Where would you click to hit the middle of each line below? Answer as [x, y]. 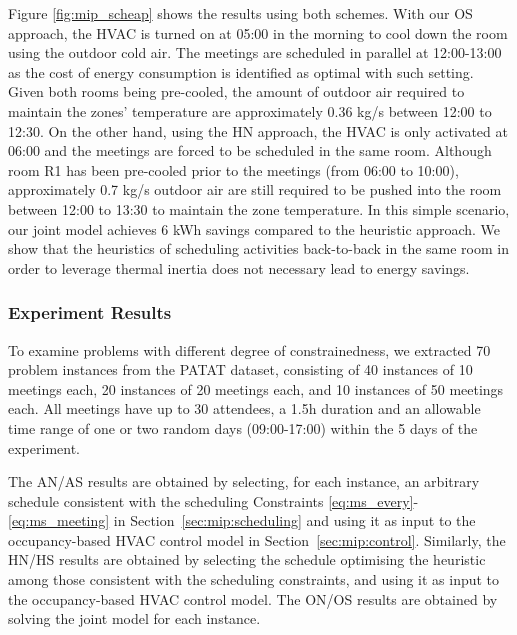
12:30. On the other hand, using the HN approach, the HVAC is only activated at [258, 130]
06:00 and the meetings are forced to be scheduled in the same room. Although [250, 150]
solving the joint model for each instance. [134, 618]
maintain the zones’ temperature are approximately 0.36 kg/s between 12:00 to [250, 110]
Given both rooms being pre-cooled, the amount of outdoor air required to [236, 91]
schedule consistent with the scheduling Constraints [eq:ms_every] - [213, 500]
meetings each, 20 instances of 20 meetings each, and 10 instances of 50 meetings [256, 388]
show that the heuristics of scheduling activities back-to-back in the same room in [259, 248]
